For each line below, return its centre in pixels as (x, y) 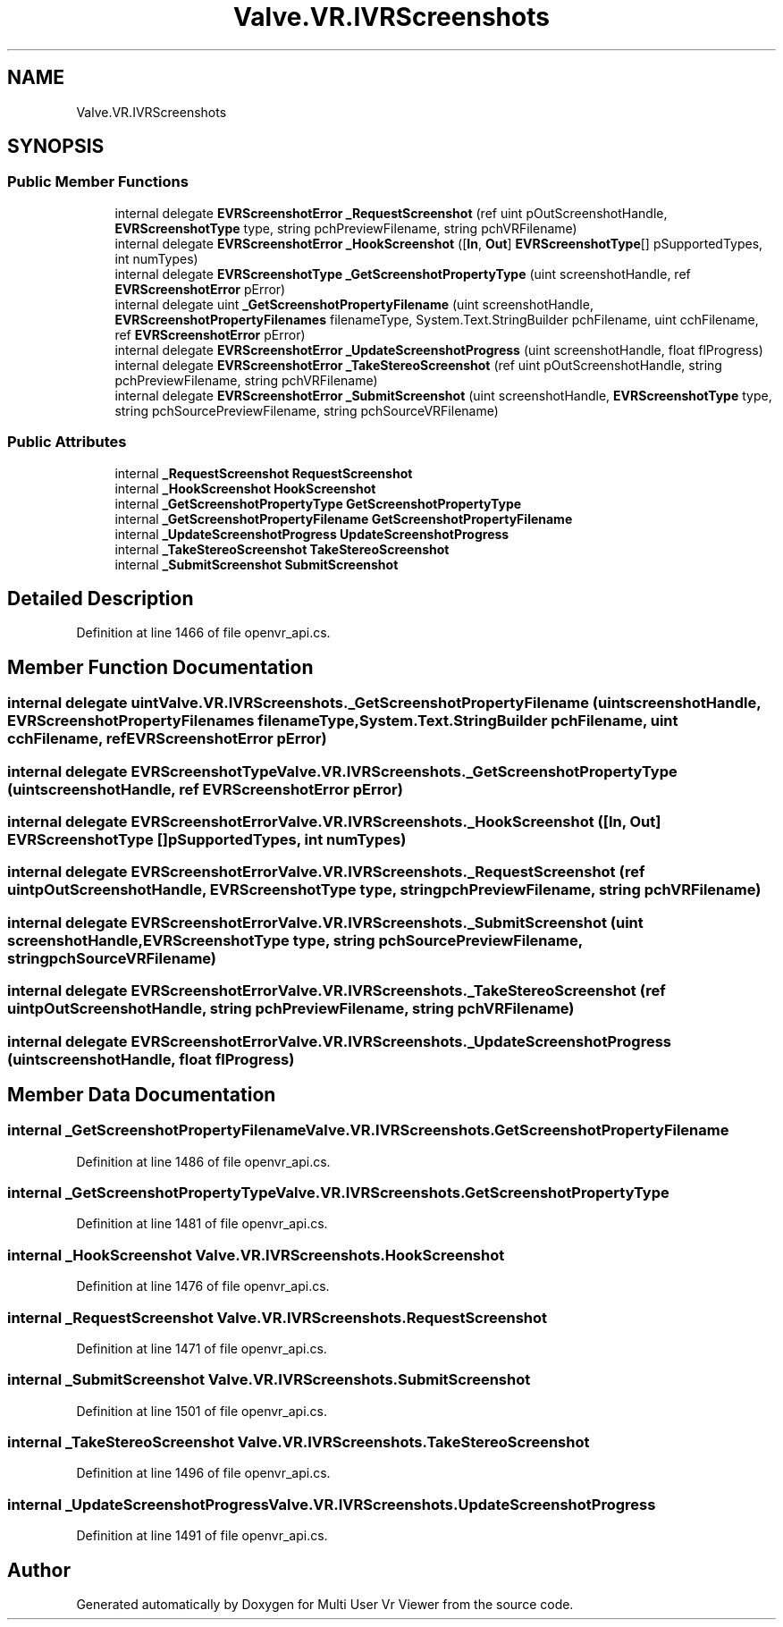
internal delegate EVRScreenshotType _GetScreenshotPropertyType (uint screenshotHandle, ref (403, 274)
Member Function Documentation (160, 667)
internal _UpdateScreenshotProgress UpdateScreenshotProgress (312, 534)
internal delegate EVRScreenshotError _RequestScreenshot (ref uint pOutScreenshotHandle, (391, 213)
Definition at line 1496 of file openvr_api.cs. (203, 1473)
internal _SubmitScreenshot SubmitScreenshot (257, 564)
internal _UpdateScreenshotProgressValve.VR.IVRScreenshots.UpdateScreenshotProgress (332, 1504)
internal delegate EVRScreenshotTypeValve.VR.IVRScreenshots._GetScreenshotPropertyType (342, 771)
